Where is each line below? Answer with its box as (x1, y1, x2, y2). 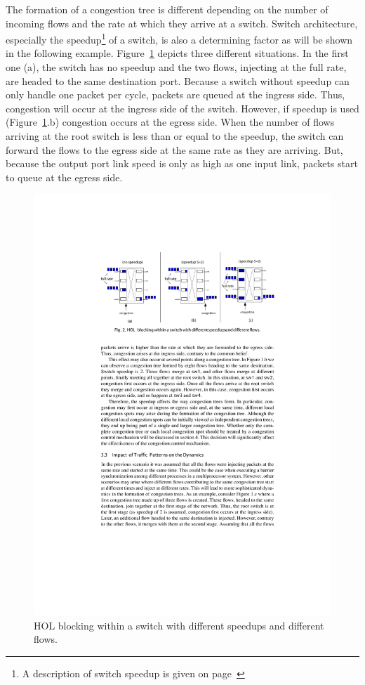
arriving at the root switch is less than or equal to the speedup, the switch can (6, 129, 344, 143)
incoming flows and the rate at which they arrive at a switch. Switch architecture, (6, 15, 358, 30)
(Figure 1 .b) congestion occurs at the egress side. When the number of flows (6, 115, 335, 129)
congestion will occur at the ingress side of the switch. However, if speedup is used (6, 100, 359, 115)
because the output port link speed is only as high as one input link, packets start (6, 156, 358, 171)
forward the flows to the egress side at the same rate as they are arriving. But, (6, 142, 343, 157)
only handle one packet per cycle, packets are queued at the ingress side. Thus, (6, 87, 345, 102)
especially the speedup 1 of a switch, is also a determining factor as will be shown (6, 30, 353, 46)
